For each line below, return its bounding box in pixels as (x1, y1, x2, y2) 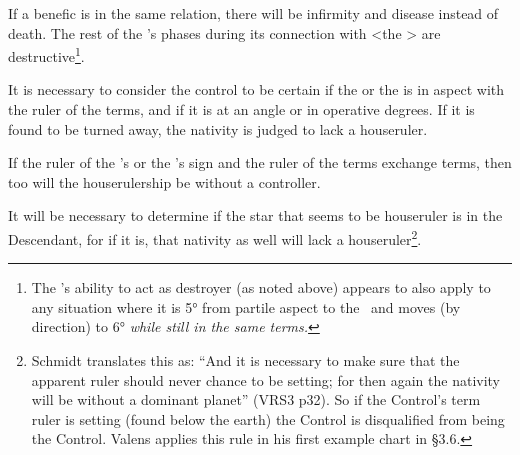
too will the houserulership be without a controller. (8, 171, 321, 192)
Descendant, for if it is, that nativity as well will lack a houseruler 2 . (8, 226, 422, 249)
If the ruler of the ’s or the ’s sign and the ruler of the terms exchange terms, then (8, 152, 512, 173)
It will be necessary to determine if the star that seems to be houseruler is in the (8, 205, 503, 226)
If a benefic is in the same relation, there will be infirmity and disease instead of (8, 3, 499, 23)
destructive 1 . (8, 43, 85, 66)
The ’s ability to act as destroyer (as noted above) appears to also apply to (31, 277, 491, 298)
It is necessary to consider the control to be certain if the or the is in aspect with (8, 79, 505, 100)
